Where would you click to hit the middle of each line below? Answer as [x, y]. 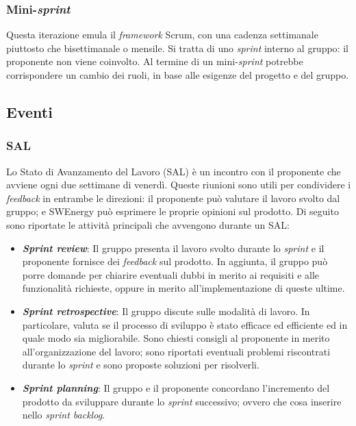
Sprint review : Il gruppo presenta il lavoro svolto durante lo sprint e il [173, 248]
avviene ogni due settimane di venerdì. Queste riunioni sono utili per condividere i [179, 185]
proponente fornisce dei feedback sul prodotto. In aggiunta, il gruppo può [175, 261]
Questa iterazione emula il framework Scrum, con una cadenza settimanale [162, 35]
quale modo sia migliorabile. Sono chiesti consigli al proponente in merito [176, 338]
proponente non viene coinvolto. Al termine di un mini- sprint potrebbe [155, 61]
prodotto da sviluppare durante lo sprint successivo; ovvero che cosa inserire [182, 401]
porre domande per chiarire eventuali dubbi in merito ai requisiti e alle [171, 274]
